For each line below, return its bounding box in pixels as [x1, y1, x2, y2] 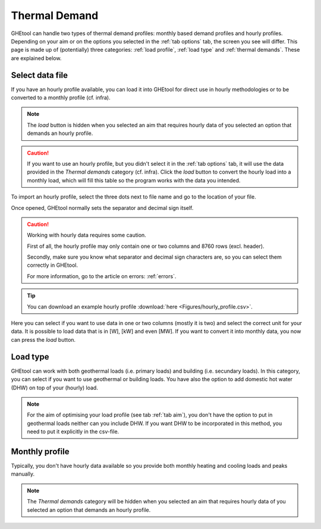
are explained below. [11, 54, 62, 62]
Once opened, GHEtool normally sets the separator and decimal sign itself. [11, 204, 194, 211]
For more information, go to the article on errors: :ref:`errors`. [27, 272, 177, 279]
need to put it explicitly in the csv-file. [27, 428, 119, 435]
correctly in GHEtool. [27, 262, 78, 269]
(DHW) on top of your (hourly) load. [11, 384, 98, 391]
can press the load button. [11, 336, 76, 343]
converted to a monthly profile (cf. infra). [11, 94, 111, 101]
